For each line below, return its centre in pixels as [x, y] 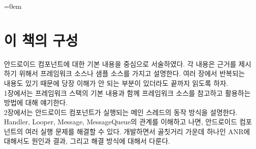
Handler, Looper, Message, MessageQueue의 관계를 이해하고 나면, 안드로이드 [121, 122]
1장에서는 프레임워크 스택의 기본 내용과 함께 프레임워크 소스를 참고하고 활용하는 [127, 93]
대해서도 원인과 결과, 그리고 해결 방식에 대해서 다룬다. [87, 141]
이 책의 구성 [41, 40]
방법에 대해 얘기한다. [36, 102]
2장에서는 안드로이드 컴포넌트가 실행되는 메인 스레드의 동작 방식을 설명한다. [121, 112]
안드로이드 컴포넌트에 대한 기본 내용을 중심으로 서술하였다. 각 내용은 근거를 [120, 63]
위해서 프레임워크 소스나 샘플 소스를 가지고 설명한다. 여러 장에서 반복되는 [132, 73]
